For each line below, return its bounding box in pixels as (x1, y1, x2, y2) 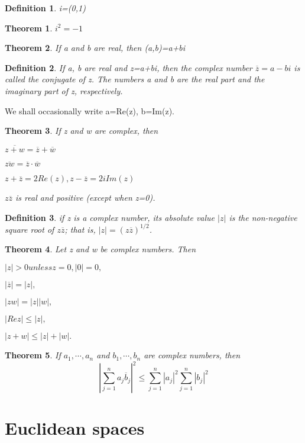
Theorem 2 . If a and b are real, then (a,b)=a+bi (5, 41, 186, 54)
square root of (5, 223, 54, 235)
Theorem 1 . (5, 21, 53, 34)
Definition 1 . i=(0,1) (5, 2, 86, 14)
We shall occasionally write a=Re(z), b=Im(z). (5, 104, 174, 117)
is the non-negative (229, 211, 297, 223)
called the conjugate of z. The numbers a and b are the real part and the (5, 73, 265, 85)
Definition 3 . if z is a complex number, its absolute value (5, 211, 215, 223)
